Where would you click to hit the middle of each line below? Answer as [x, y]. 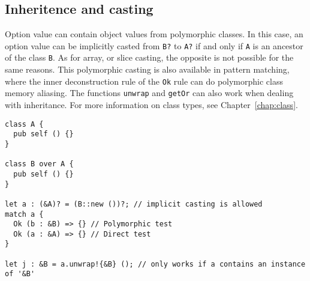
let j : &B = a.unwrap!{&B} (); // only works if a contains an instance [155, 264]
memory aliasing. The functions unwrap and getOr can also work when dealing [149, 93]
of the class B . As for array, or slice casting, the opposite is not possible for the [149, 57]
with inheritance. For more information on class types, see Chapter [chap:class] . [151, 105]
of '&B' [20, 274]
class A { [24, 124]
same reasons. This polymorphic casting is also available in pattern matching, [147, 69]
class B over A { [39, 164]
